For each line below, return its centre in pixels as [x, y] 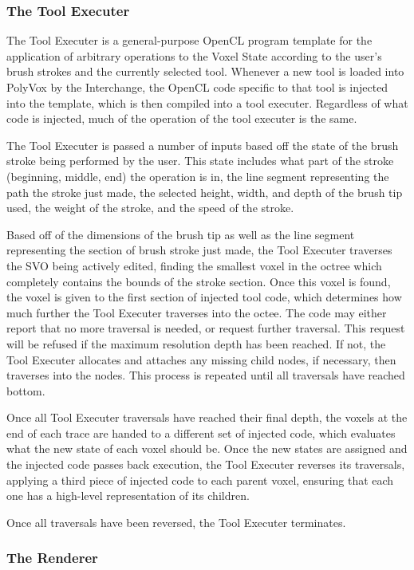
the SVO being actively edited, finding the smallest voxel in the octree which [194, 265]
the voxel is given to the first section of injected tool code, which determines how [204, 297]
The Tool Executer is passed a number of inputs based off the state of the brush [203, 145]
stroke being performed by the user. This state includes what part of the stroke [200, 161]
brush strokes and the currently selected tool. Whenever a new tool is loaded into [205, 71]
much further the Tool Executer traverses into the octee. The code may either [197, 312]
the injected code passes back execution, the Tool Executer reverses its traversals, [206, 464]
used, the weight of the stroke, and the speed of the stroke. [150, 208]
